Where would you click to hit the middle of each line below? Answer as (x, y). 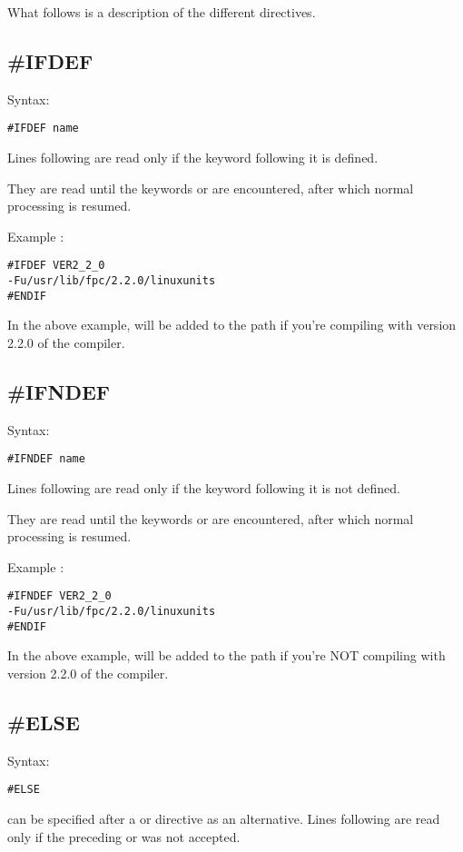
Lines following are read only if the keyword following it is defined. (193, 158)
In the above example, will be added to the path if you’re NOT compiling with (227, 655)
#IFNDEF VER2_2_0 (59, 596)
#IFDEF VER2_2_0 (56, 266)
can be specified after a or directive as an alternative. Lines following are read (224, 819)
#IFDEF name (43, 129)
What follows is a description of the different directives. (162, 12)
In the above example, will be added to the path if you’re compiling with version (232, 325)
